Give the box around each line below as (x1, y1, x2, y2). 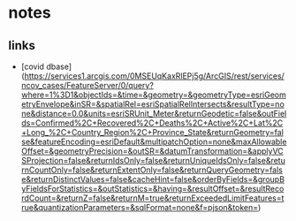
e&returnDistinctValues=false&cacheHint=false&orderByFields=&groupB (20, 174, 285, 184)
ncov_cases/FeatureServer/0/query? (20, 80, 154, 90)
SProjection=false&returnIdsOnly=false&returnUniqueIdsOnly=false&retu (20, 156, 286, 165)
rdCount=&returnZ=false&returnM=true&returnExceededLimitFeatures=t (20, 193, 285, 203)
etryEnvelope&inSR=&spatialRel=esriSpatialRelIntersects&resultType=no (20, 99, 285, 109)
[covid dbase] (20, 61, 72, 72)
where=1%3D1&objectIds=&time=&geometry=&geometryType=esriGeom (20, 89, 286, 100)
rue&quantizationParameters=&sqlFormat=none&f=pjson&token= (20, 202, 259, 212)
